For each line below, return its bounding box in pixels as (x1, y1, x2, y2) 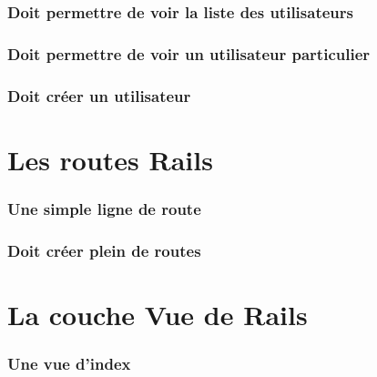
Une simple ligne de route (7, 197, 201, 219)
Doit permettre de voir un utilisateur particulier (7, 42, 371, 65)
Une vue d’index (7, 352, 131, 374)
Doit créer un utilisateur (7, 84, 191, 107)
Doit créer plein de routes (7, 239, 201, 261)
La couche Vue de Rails (7, 295, 308, 332)
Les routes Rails (7, 140, 213, 178)
